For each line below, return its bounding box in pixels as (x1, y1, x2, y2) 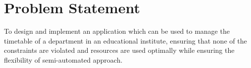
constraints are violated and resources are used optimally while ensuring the (4, 45, 235, 55)
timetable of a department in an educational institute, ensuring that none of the (4, 35, 247, 45)
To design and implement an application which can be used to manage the (4, 26, 230, 36)
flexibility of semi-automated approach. (4, 54, 123, 65)
